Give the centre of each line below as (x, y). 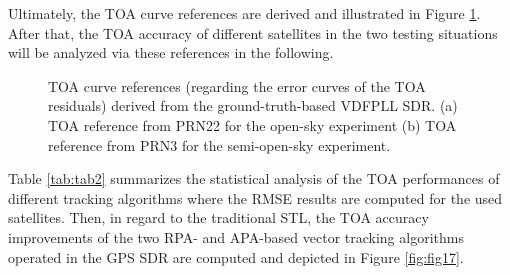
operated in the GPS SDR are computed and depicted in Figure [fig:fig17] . (236, 256)
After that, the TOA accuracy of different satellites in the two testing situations (253, 32)
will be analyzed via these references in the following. (171, 52)
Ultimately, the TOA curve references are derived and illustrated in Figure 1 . (244, 13)
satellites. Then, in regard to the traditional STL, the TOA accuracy (218, 217)
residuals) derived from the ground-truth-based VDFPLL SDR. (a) (253, 105)
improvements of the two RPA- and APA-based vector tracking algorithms (236, 236)
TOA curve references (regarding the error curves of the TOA (237, 85)
